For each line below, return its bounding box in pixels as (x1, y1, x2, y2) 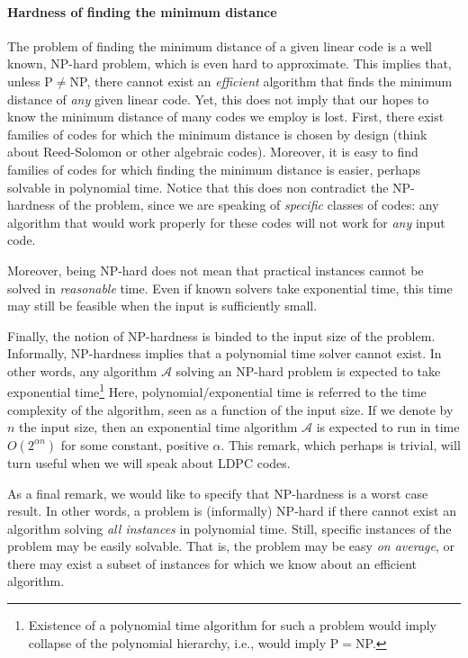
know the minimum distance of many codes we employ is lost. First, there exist (7, 107, 445, 126)
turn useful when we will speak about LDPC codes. (7, 453, 291, 472)
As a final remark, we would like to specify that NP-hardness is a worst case (7, 483, 428, 502)
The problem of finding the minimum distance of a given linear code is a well (7, 36, 432, 55)
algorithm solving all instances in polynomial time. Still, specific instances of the (7, 518, 452, 537)
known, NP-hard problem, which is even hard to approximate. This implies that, (7, 54, 452, 73)
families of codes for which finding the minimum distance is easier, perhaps (7, 159, 421, 178)
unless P (7, 71, 53, 90)
